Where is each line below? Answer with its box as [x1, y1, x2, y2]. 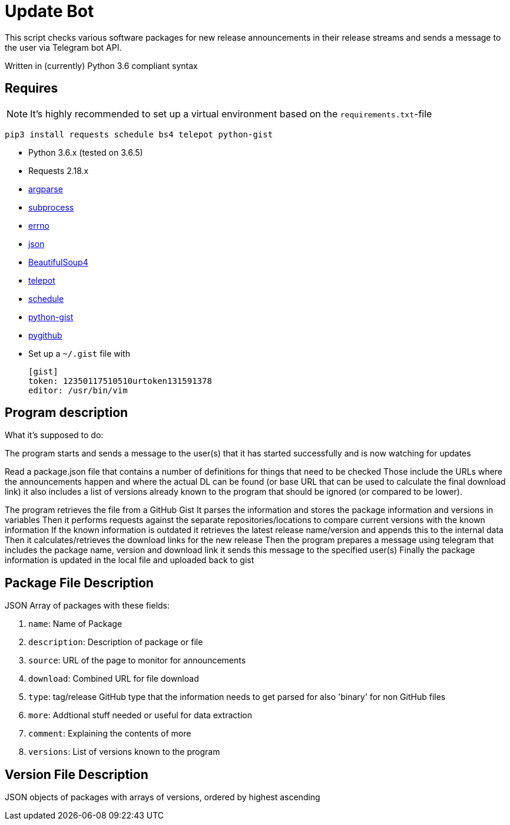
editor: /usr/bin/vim [28, 385, 128, 395]
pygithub [28, 330, 62, 340]
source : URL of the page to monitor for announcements [28, 655, 246, 666]
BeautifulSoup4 [28, 257, 88, 267]
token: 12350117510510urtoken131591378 [28, 376, 212, 386]
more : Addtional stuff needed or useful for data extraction [28, 710, 252, 721]
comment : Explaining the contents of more [28, 728, 191, 739]
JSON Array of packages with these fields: [5, 600, 170, 611]
